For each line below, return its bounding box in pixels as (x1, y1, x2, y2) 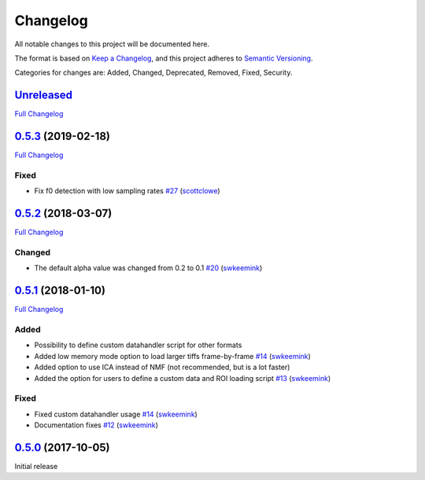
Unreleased (14, 89, 73, 102)
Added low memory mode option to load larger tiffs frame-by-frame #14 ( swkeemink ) (34, 351, 311, 361)
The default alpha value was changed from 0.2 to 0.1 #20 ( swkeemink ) (34, 263, 263, 273)
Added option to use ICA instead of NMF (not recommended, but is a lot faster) (34, 362, 290, 372)
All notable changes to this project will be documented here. (14, 39, 210, 49)
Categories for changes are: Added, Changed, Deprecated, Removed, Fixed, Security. (14, 68, 293, 78)
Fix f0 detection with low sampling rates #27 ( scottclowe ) (34, 186, 220, 196)
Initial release (14, 461, 58, 471)
